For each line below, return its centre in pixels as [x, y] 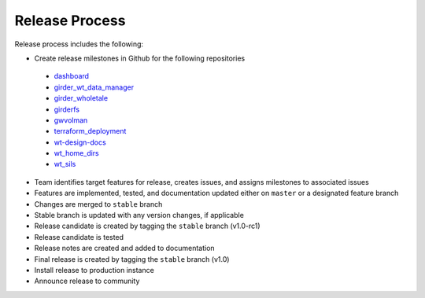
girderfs [67, 109]
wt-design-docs [80, 142]
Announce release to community [87, 281]
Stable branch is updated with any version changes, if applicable [139, 215]
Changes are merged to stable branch [98, 204]
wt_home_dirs [76, 153]
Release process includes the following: [79, 44]
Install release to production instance [94, 270]
